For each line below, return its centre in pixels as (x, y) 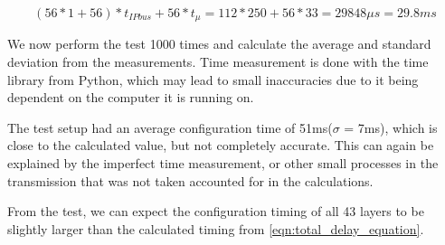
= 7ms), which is (391, 127)
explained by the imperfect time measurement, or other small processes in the (223, 163)
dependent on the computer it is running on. (131, 97)
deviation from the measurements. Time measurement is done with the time (218, 62)
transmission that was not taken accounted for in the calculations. (190, 180)
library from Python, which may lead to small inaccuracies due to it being (213, 79)
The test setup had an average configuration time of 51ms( (170, 127)
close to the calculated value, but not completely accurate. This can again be (221, 145)
